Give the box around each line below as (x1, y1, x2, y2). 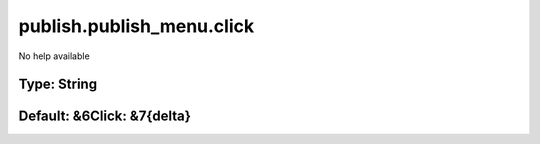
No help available (18, 50, 90, 62)
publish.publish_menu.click (18, 15, 255, 37)
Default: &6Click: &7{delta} (18, 108, 192, 125)
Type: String (18, 76, 98, 93)
